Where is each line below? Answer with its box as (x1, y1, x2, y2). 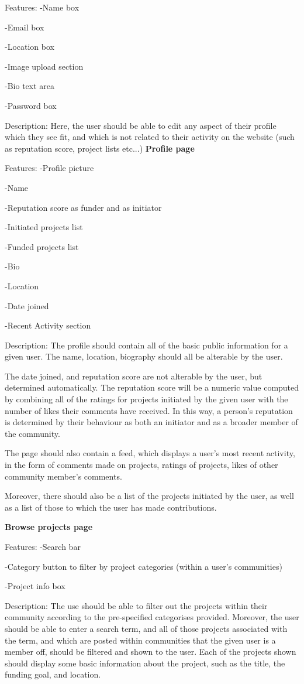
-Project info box (5, 580, 65, 592)
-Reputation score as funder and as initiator (5, 201, 162, 213)
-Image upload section (5, 60, 84, 72)
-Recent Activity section (5, 319, 91, 331)
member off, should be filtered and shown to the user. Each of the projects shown (5, 645, 296, 658)
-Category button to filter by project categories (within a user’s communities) (5, 560, 282, 572)
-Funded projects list (5, 240, 79, 252)
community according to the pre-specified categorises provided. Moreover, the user (5, 611, 299, 623)
